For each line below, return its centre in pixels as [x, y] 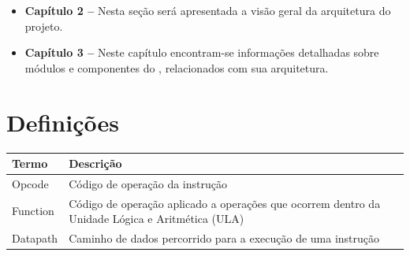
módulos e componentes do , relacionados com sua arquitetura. [177, 67]
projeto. [44, 26]
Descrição [95, 163]
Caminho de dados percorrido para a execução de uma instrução [224, 238]
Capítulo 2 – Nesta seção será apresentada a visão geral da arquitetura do [208, 10]
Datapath [35, 238]
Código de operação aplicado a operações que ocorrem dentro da [225, 203]
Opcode [30, 183]
